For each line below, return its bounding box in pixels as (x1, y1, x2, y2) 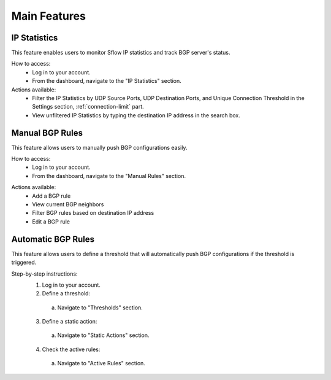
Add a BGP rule (32, 192, 71, 200)
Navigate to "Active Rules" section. (57, 360, 145, 367)
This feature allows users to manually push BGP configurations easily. (11, 144, 188, 151)
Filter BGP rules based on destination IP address (32, 209, 154, 217)
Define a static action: (42, 318, 97, 325)
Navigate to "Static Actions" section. (57, 332, 150, 339)
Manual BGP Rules (11, 128, 83, 138)
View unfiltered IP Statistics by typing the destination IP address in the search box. (32, 111, 240, 119)
